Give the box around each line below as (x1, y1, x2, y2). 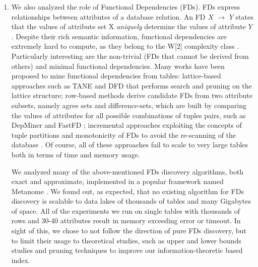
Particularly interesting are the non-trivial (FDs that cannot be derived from (11, 50, 249, 61)
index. (11, 254, 30, 265)
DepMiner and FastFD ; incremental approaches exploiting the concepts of (11, 120, 242, 130)
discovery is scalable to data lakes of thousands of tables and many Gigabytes (11, 196, 251, 206)
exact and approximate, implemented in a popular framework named (11, 176, 224, 187)
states (235, 11, 253, 22)
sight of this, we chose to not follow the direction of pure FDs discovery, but (11, 225, 246, 236)
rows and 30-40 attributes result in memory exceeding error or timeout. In (11, 215, 241, 226)
